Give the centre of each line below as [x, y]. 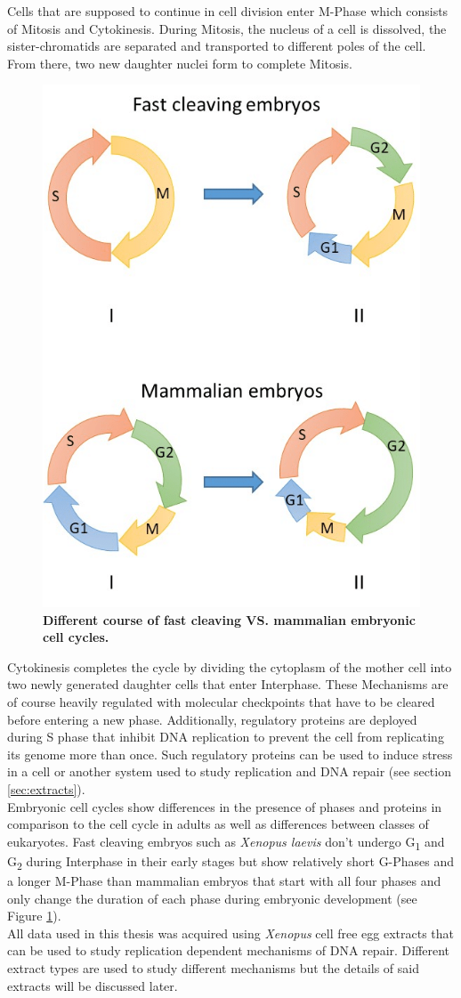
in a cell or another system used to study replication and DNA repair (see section [229, 771]
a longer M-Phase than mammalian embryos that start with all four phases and [224, 880]
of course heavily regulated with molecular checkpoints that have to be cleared [221, 701]
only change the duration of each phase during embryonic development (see [212, 898]
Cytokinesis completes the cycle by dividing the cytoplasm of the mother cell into [230, 666]
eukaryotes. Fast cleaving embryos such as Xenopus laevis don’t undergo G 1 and [226, 842]
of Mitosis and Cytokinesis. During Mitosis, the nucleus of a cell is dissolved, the [227, 28]
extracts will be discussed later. [93, 985]
